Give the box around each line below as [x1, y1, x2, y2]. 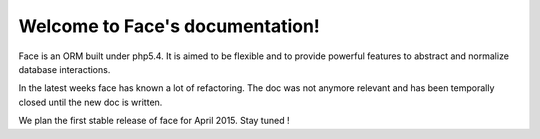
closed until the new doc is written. [18, 96, 163, 108]
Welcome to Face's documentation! [18, 15, 320, 37]
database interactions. [18, 63, 111, 75]
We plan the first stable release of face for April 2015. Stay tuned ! [18, 115, 290, 127]
